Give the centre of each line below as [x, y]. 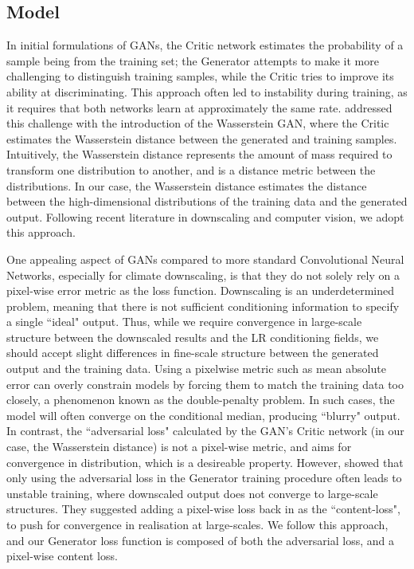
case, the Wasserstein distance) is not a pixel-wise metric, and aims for [179, 447]
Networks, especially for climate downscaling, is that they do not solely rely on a [203, 275]
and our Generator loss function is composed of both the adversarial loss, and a [200, 540]
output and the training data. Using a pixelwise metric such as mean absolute [196, 369]
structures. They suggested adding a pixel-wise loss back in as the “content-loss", [203, 509]
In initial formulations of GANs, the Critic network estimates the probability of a [205, 45]
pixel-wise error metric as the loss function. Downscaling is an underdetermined [200, 290]
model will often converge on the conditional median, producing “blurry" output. [203, 415]
